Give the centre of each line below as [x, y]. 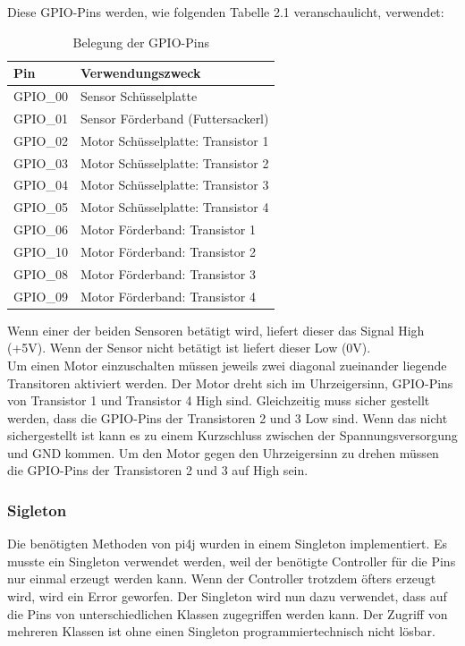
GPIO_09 [41, 296]
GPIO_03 [41, 162]
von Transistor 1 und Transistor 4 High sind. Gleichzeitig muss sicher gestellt [219, 400]
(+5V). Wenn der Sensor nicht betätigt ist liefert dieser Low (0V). [189, 348]
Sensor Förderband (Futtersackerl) [174, 118]
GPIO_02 [41, 140]
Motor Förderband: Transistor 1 [168, 229]
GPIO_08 [41, 273]
